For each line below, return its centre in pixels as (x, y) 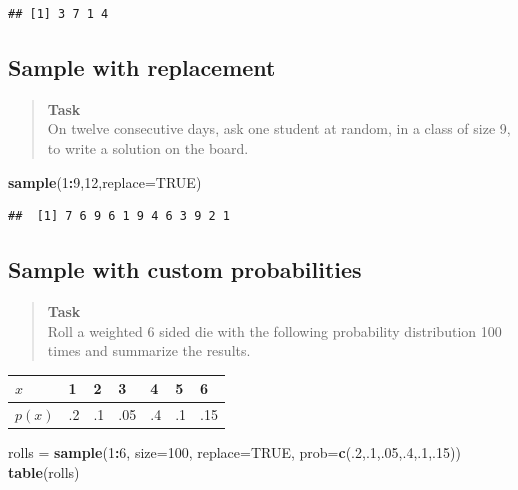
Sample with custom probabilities (185, 269)
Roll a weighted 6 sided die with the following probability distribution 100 (274, 330)
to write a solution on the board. (148, 147)
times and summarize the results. (149, 350)
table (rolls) (44, 471)
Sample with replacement (142, 66)
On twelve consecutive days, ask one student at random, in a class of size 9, (279, 128)
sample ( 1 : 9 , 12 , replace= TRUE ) (105, 181)
